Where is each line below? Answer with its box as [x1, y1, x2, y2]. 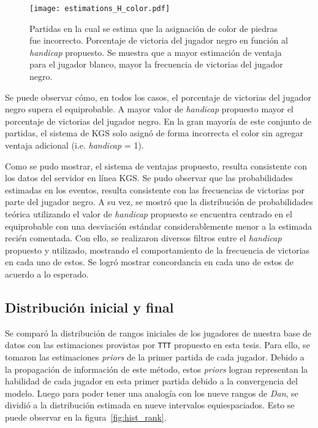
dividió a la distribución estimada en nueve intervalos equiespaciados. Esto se [5, 399, 295, 411]
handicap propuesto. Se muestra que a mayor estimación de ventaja [29, 45, 282, 58]
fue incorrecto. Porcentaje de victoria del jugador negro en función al [29, 34, 289, 47]
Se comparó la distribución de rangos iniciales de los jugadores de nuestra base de [5, 326, 312, 339]
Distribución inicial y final [5, 297, 174, 316]
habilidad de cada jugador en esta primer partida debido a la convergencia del [5, 375, 298, 387]
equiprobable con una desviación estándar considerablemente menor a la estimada [5, 219, 312, 232]
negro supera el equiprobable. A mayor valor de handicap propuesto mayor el [5, 103, 293, 115]
